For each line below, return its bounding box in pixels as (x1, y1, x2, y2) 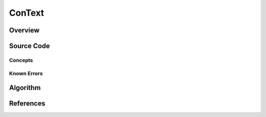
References (9, 99, 45, 108)
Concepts (9, 57, 33, 63)
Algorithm (9, 84, 41, 92)
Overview (9, 26, 40, 34)
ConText (9, 7, 44, 18)
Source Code (9, 42, 50, 50)
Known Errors (9, 70, 43, 77)
